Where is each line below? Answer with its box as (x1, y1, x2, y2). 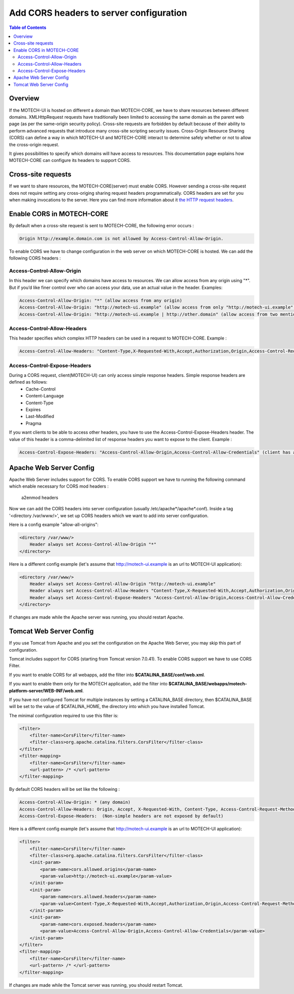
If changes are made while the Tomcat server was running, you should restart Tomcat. (9, 982, 183, 988)
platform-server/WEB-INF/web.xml (9, 687, 83, 694)
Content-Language (25, 393, 64, 399)
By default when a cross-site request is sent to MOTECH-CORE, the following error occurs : (9, 222, 194, 228)
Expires (25, 406, 41, 412)
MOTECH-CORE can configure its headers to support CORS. (9, 157, 131, 163)
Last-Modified (25, 414, 54, 419)
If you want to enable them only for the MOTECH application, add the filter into (9, 681, 168, 687)
